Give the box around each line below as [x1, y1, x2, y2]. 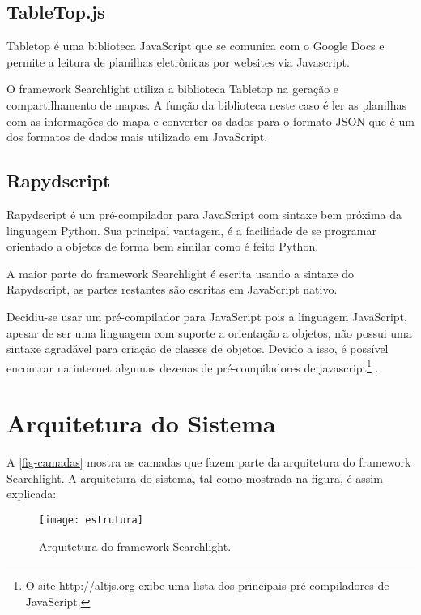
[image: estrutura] [39, 514, 143, 526]
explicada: [6, 485, 57, 502]
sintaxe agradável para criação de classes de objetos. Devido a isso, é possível [6, 340, 389, 357]
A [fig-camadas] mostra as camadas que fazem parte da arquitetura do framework [6, 454, 411, 471]
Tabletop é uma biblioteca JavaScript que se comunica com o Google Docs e [6, 37, 385, 54]
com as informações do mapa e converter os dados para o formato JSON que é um [6, 112, 415, 129]
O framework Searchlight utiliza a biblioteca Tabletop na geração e [6, 80, 339, 97]
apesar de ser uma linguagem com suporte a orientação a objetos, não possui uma [6, 324, 412, 341]
